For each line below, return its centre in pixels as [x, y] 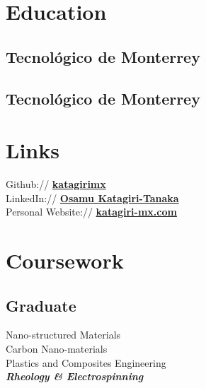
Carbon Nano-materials [57, 349]
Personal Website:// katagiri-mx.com [91, 212]
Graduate [41, 305]
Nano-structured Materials [63, 335]
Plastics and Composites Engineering [86, 362]
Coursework [65, 260]
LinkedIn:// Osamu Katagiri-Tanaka [92, 198]
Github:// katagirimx [56, 184]
